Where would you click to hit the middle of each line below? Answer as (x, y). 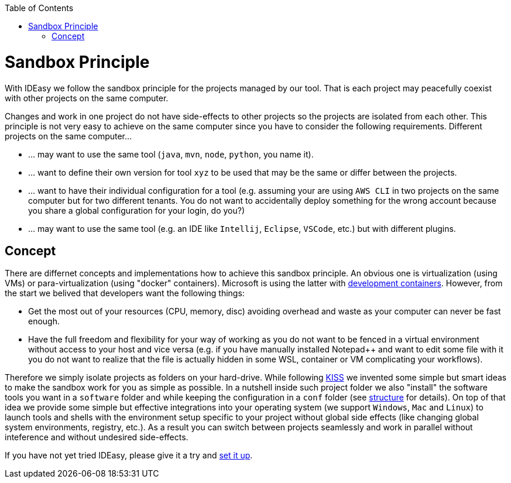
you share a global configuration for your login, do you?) (137, 210)
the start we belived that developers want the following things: (125, 293)
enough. (44, 321)
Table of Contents (39, 8)
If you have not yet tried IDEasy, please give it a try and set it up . (129, 455)
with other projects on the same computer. (87, 98)
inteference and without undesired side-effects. (97, 437)
